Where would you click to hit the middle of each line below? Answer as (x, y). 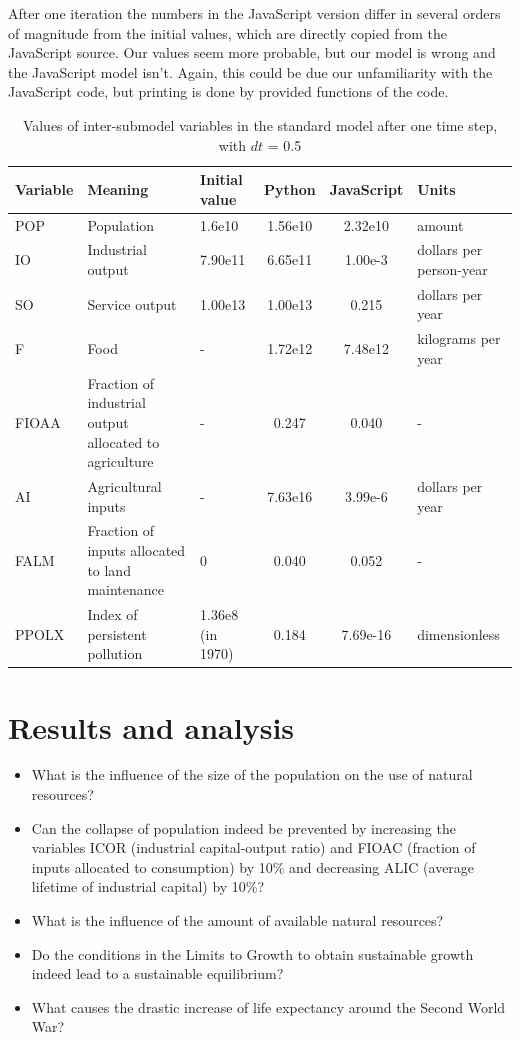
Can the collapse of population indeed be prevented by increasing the (243, 827)
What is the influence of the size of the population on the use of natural (252, 774)
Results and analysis (151, 726)
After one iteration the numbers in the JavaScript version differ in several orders (254, 13)
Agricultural (124, 485)
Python (289, 188)
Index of (112, 614)
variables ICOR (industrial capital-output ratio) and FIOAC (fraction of (253, 847)
